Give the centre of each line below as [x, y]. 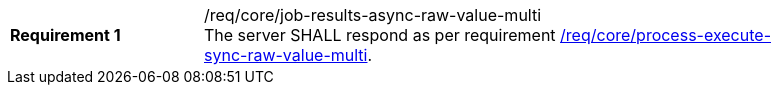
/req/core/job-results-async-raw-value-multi [373, 15]
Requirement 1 [65, 35]
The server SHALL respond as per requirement [380, 35]
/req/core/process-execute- [665, 35]
